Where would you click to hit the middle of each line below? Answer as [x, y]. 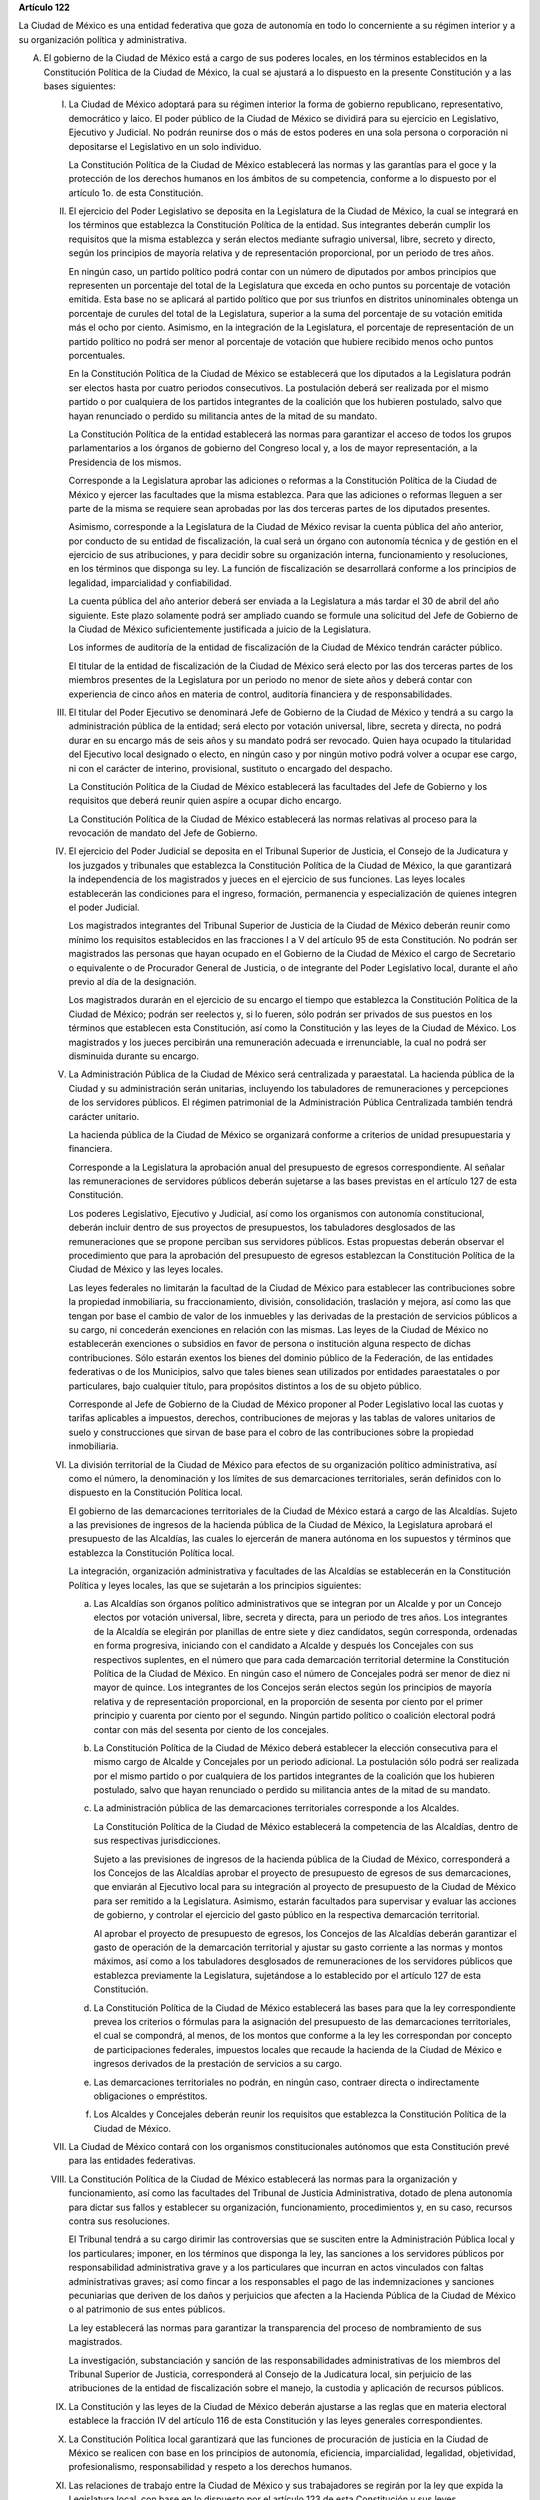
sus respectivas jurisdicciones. [157, 1841]
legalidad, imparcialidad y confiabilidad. [150, 582]
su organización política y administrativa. [102, 39]
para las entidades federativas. [132, 2161]
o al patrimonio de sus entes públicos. [147, 2309]
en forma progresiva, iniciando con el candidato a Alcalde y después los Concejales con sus [283, 1646]
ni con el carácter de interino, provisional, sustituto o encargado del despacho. [230, 768]
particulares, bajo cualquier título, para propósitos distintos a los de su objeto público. [245, 1386]
